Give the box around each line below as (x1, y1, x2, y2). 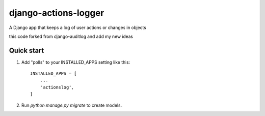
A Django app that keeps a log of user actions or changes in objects (9, 25, 147, 30)
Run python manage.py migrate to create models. (21, 102, 122, 108)
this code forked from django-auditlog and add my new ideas (9, 33, 133, 39)
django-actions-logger (9, 7, 105, 18)
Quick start (9, 46, 44, 55)
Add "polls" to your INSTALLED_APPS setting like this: (21, 59, 130, 65)
